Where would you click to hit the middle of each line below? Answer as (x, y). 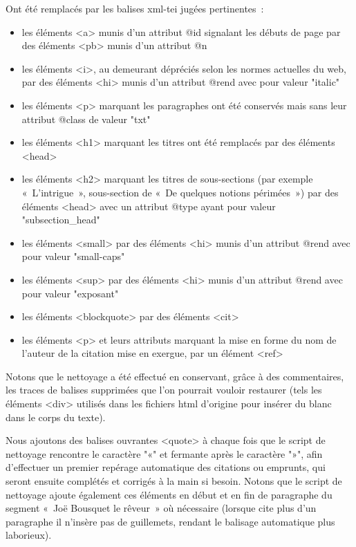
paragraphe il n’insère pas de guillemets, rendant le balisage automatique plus (170, 521)
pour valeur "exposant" (70, 293)
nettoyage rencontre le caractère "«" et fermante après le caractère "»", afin (164, 453)
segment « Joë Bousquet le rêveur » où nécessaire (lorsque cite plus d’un (161, 508)
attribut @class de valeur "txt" (86, 119)
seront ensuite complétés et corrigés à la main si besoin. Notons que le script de (174, 481)
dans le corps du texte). (56, 417)
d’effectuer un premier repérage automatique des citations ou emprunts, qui (166, 467)
